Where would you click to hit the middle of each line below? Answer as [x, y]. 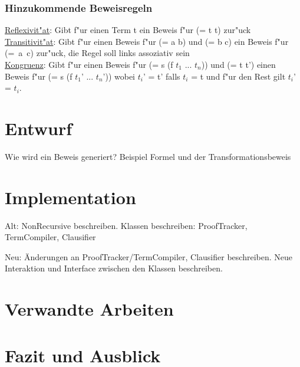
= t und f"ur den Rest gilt [238, 76]
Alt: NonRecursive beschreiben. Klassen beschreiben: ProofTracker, [126, 225]
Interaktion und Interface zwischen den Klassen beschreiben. [114, 268]
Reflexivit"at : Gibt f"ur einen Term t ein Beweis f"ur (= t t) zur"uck [128, 30]
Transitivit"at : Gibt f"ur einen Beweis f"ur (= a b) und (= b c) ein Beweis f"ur [147, 41]
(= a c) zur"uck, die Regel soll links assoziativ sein [97, 53]
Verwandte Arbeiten [89, 309]
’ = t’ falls [161, 76]
